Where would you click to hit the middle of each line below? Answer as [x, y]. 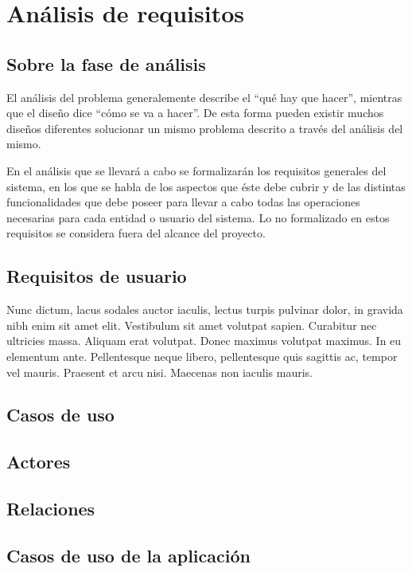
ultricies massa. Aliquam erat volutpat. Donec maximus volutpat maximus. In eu [204, 341]
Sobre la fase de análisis [106, 63]
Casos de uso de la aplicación [128, 555]
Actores [39, 462]
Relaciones [51, 509]
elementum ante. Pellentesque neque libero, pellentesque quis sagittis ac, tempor [202, 356]
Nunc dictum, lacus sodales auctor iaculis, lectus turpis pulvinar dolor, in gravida [205, 310]
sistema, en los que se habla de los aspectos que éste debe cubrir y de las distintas [206, 186]
